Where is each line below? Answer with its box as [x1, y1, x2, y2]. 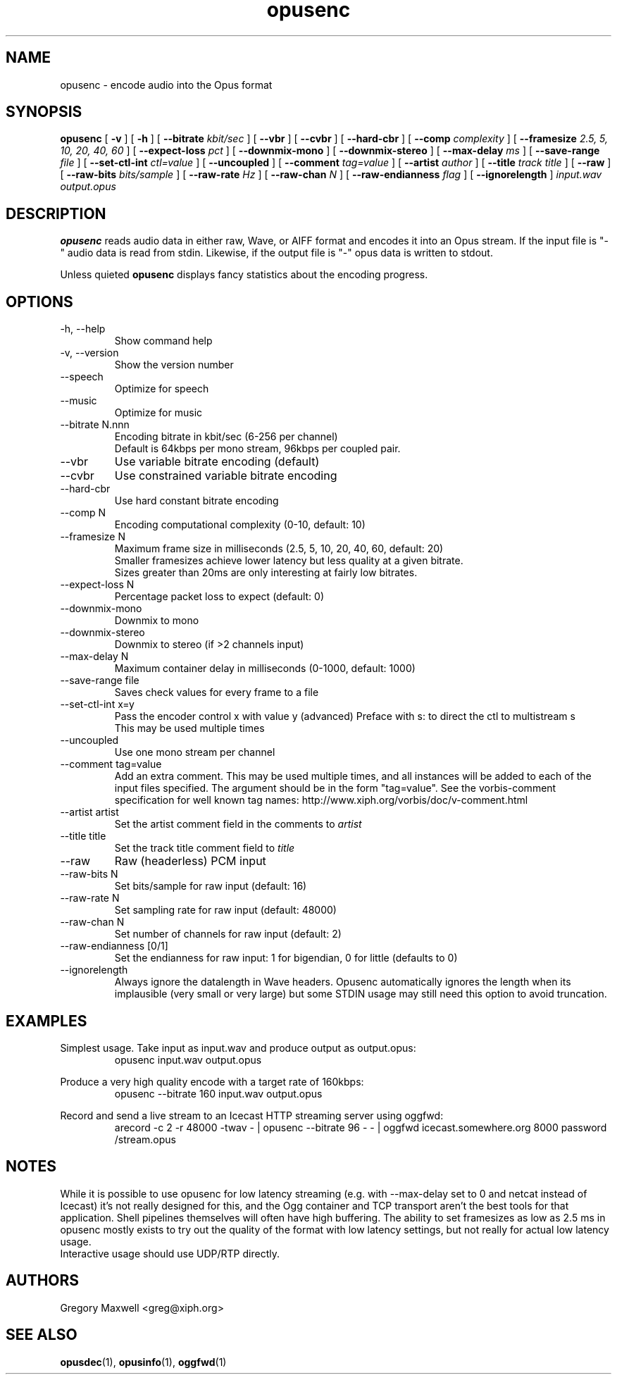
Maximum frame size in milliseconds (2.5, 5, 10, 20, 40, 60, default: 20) [114, 542, 444, 555]
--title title [60, 830, 106, 843]
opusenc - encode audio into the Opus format [60, 78, 273, 91]
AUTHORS [6, 1272, 80, 1290]
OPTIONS [6, 292, 73, 311]
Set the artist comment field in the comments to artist [114, 818, 362, 831]
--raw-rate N [60, 892, 120, 905]
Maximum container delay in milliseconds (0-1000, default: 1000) [114, 662, 416, 675]
